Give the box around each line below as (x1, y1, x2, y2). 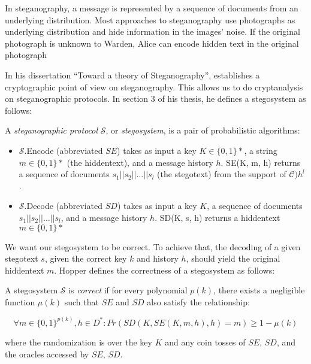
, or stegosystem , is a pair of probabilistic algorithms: (105, 124, 300, 136)
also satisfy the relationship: (147, 295, 250, 308)
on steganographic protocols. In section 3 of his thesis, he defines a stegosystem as (5, 92, 306, 105)
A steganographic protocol (5, 124, 98, 136)
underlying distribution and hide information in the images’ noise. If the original (5, 25, 300, 38)
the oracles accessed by (5, 347, 89, 360)
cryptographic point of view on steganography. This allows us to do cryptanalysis (5, 80, 303, 93)
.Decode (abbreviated (24, 199, 103, 212)
